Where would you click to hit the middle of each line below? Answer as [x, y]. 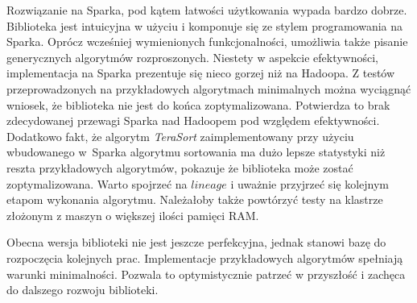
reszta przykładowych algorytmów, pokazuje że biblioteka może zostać [180, 167]
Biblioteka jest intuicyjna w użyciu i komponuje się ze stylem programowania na [205, 25]
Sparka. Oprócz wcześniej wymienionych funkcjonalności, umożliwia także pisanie [207, 42]
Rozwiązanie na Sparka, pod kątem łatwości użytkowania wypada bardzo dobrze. [207, 10]
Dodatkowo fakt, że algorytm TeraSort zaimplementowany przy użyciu [180, 136]
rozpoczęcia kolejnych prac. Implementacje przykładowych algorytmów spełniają [205, 257]
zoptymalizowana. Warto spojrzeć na [97, 183]
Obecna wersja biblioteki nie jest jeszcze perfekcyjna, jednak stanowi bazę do [196, 242]
